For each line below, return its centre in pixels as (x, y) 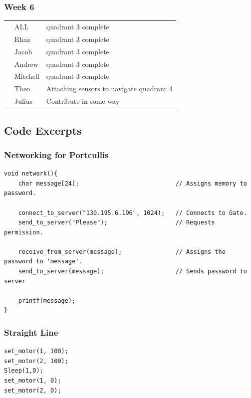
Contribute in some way (83, 101)
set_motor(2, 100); (36, 361)
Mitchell (27, 76)
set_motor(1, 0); (33, 381)
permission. (24, 232)
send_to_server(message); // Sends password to (132, 272)
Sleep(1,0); (24, 371)
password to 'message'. (43, 262)
